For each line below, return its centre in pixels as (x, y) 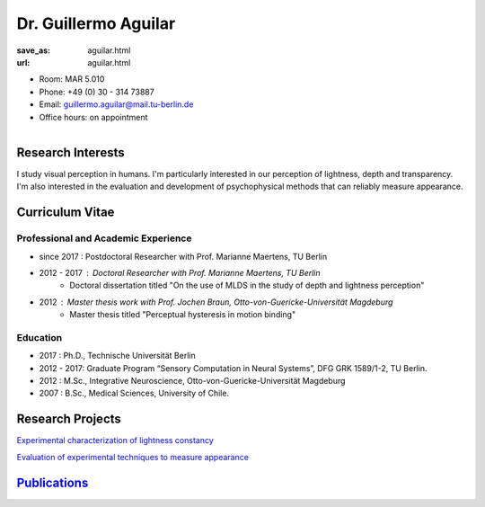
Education (40, 337)
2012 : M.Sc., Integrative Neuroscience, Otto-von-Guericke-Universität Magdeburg (192, 381)
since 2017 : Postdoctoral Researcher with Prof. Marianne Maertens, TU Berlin (183, 256)
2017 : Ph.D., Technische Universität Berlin (118, 356)
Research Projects (69, 419)
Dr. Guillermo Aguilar (96, 23)
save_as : (34, 50)
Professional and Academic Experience (104, 238)
